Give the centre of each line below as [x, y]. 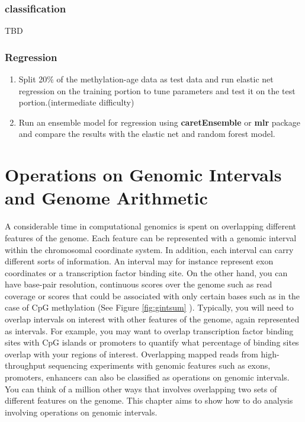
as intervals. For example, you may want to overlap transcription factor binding [149, 330]
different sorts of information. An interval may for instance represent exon [139, 261]
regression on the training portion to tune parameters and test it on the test [157, 90]
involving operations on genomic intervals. [81, 412]
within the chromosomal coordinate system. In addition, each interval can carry [149, 249]
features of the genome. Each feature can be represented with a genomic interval [151, 237]
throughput [25, 365]
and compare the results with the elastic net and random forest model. [147, 134]
